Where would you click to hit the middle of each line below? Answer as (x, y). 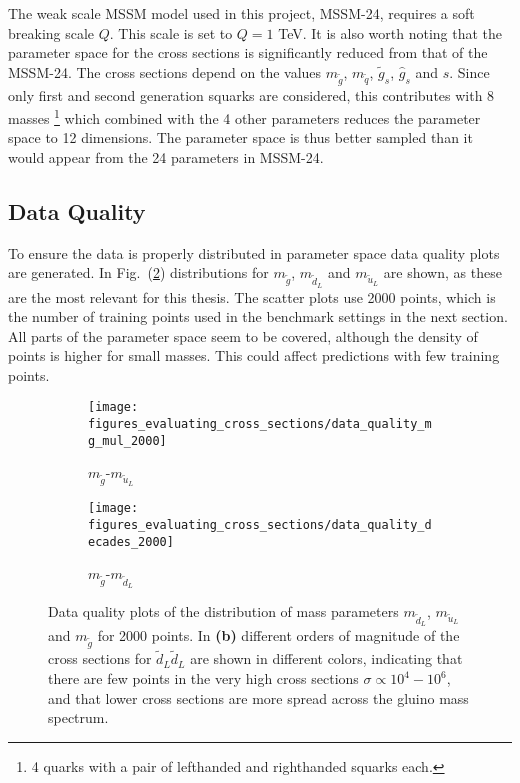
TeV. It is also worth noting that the (390, 32)
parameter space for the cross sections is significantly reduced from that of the (248, 52)
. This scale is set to (171, 32)
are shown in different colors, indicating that (326, 658)
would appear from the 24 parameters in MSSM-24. (166, 156)
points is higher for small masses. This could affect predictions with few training (254, 355)
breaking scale (51, 32)
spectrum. (78, 717)
